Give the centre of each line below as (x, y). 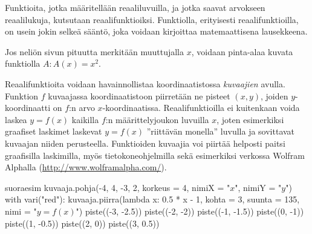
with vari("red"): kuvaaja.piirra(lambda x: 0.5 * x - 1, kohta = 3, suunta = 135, (152, 199)
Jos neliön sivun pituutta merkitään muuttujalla (95, 51)
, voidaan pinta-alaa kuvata (242, 51)
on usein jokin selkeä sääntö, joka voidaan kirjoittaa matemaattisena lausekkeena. (156, 31)
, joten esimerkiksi (250, 119)
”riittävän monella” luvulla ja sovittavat (221, 131)
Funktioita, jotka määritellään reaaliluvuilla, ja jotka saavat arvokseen (135, 7)
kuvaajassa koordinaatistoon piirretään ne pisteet (139, 95)
